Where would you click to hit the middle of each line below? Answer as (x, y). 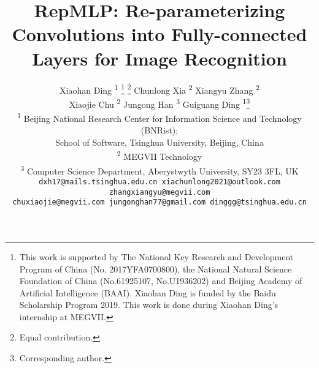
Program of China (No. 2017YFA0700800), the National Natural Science (156, 268)
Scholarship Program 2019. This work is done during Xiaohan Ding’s (149, 305)
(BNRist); (159, 130)
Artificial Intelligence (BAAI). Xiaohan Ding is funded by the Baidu (148, 292)
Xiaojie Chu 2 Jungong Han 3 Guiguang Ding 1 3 (159, 103)
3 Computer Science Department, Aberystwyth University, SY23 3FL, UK (159, 170)
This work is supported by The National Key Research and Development (156, 256)
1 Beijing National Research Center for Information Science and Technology (159, 117)
